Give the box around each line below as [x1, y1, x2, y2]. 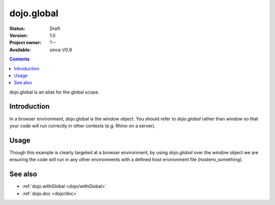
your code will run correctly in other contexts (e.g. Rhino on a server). [9, 123, 156, 129]
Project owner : [9, 40, 42, 46]
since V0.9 [49, 46, 72, 53]
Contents [9, 56, 30, 62]
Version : [9, 32, 28, 38]
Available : [9, 46, 32, 53]
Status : [9, 25, 25, 32]
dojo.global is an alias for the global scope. [9, 89, 99, 95]
